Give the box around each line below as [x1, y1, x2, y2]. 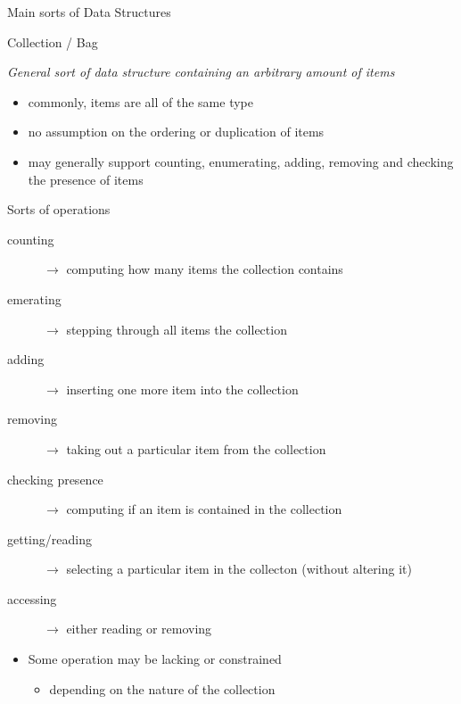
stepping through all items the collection [66, 319, 287, 338]
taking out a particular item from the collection [66, 439, 326, 458]
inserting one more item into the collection [66, 379, 299, 398]
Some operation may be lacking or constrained [28, 650, 282, 668]
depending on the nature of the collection [49, 679, 276, 698]
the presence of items [28, 170, 144, 188]
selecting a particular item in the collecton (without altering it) [66, 559, 412, 578]
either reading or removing [66, 619, 212, 638]
